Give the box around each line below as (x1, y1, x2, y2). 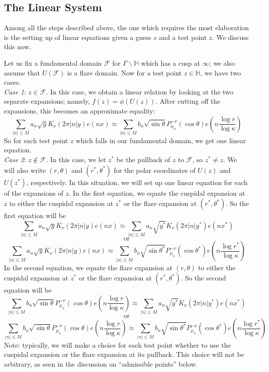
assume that (4, 67, 40, 77)
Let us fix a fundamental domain (4, 57, 102, 68)
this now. (4, 41, 31, 52)
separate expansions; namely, (4, 96, 90, 106)
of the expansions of (4, 187, 63, 198)
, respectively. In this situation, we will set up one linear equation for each (26, 177, 248, 187)
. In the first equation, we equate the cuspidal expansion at (69, 187, 245, 198)
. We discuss (212, 32, 249, 42)
